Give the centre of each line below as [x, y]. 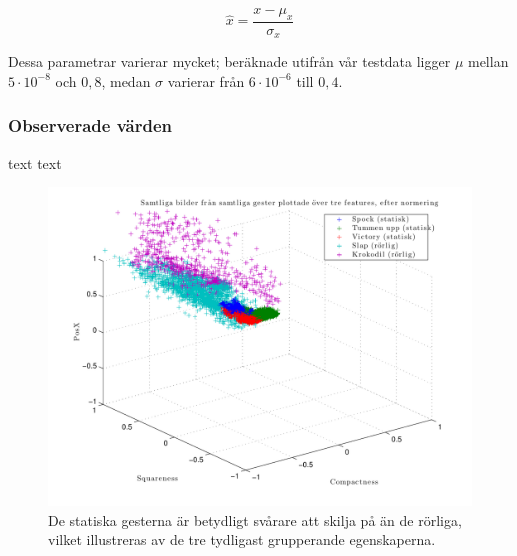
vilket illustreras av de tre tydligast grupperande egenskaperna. [242, 539]
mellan [488, 61]
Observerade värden [90, 125]
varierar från [206, 80]
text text [35, 162]
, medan [126, 80]
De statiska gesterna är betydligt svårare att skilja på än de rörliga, [255, 519]
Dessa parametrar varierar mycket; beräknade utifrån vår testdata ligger [229, 61]
